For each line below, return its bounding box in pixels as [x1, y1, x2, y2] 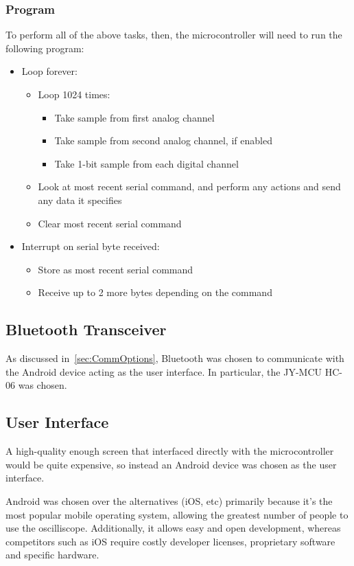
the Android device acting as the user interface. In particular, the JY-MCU [5, 364, 322, 378]
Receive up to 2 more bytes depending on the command [38, 285, 272, 299]
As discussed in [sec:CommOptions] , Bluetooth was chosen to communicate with [5, 351, 344, 365]
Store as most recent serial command [38, 262, 193, 276]
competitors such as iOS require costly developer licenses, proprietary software [5, 534, 335, 548]
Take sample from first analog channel [54, 110, 215, 124]
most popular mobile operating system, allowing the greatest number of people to [5, 507, 349, 521]
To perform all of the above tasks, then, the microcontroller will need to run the [5, 27, 342, 42]
